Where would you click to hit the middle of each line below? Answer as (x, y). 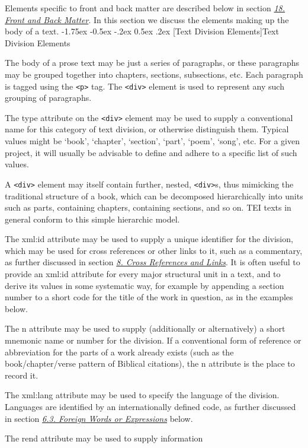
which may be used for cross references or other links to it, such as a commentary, (154, 250)
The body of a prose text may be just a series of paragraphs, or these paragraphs (152, 63)
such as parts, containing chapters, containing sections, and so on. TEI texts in (148, 207)
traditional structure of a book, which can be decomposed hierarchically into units (154, 196)
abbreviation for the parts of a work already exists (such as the (119, 352)
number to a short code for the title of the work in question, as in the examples (149, 297)
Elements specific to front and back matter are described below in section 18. (145, 8)
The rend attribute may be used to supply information (104, 438)
